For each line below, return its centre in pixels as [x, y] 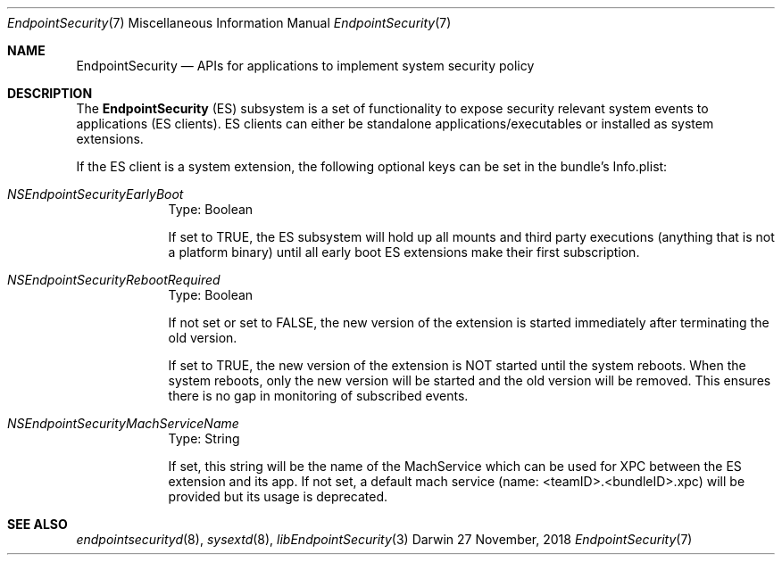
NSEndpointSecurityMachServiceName [123, 423]
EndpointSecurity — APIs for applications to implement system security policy [305, 66]
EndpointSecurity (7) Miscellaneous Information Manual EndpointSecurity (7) [229, 23]
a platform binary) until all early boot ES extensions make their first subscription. [404, 252]
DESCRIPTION [50, 93]
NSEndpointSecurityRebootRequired [114, 280]
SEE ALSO [37, 524]
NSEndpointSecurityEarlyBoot [96, 194]
